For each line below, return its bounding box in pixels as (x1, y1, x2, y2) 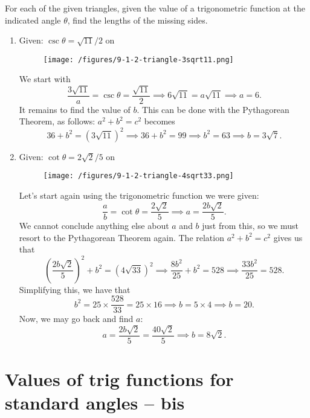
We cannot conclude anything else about (19, 219, 169, 232)
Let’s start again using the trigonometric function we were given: (19, 188, 259, 201)
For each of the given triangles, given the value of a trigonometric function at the (5, 2, 306, 14)
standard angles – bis (5, 390, 185, 414)
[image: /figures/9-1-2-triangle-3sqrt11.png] (43, 55, 234, 64)
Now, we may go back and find (19, 312, 134, 325)
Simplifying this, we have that (19, 283, 131, 295)
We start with (19, 72, 71, 85)
